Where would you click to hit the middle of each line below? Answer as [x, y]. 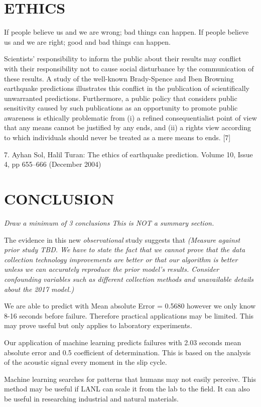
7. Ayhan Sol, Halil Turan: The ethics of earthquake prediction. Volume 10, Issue [128, 154]
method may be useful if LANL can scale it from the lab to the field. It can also [127, 389]
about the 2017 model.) [39, 289]
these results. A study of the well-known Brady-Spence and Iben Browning [119, 78]
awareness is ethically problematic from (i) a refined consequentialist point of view [130, 117]
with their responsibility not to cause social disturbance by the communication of [129, 68]
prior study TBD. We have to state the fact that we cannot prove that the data [125, 249]
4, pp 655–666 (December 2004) [53, 164]
